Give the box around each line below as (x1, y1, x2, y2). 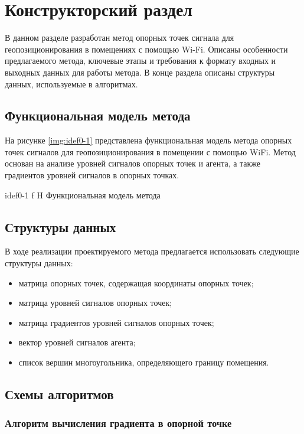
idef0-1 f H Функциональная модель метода (5, 188, 161, 201)
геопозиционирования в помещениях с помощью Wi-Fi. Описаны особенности (5, 43, 288, 55)
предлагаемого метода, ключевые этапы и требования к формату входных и (5, 54, 276, 67)
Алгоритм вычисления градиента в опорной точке (5, 416, 232, 430)
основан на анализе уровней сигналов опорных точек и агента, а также (5, 157, 261, 169)
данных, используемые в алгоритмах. (5, 77, 138, 90)
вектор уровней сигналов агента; (18, 336, 136, 348)
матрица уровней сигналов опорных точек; (18, 296, 172, 309)
